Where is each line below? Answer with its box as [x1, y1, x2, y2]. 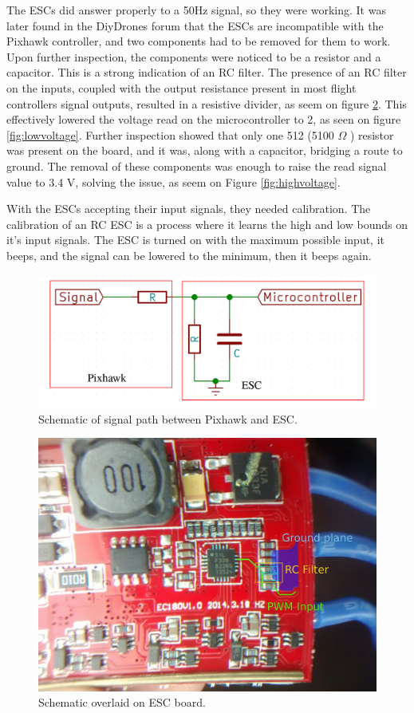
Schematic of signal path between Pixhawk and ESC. [38, 410, 298, 427]
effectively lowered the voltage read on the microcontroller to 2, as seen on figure [6, 111, 401, 128]
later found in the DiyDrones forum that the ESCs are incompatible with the [6, 17, 384, 33]
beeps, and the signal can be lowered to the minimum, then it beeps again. [6, 246, 372, 263]
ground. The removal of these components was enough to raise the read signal [6, 157, 387, 174]
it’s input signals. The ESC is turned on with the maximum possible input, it [6, 231, 385, 248]
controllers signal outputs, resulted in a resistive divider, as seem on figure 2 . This [6, 95, 407, 112]
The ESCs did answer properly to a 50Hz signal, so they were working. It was [6, 2, 386, 18]
